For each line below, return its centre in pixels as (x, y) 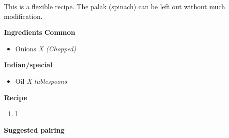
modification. (23, 16)
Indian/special (28, 65)
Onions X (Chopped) (46, 48)
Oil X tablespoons (41, 81)
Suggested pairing (34, 130)
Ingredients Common (40, 32)
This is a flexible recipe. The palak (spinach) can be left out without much (114, 6)
